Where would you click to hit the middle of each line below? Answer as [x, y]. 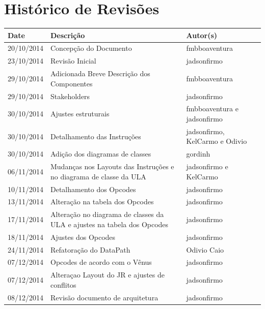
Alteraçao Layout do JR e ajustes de [108, 275]
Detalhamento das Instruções [96, 136]
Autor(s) [202, 35]
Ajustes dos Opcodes [83, 237]
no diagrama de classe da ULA [98, 176]
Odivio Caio [205, 249]
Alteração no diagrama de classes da [107, 214]
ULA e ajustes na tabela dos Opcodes [110, 224]
